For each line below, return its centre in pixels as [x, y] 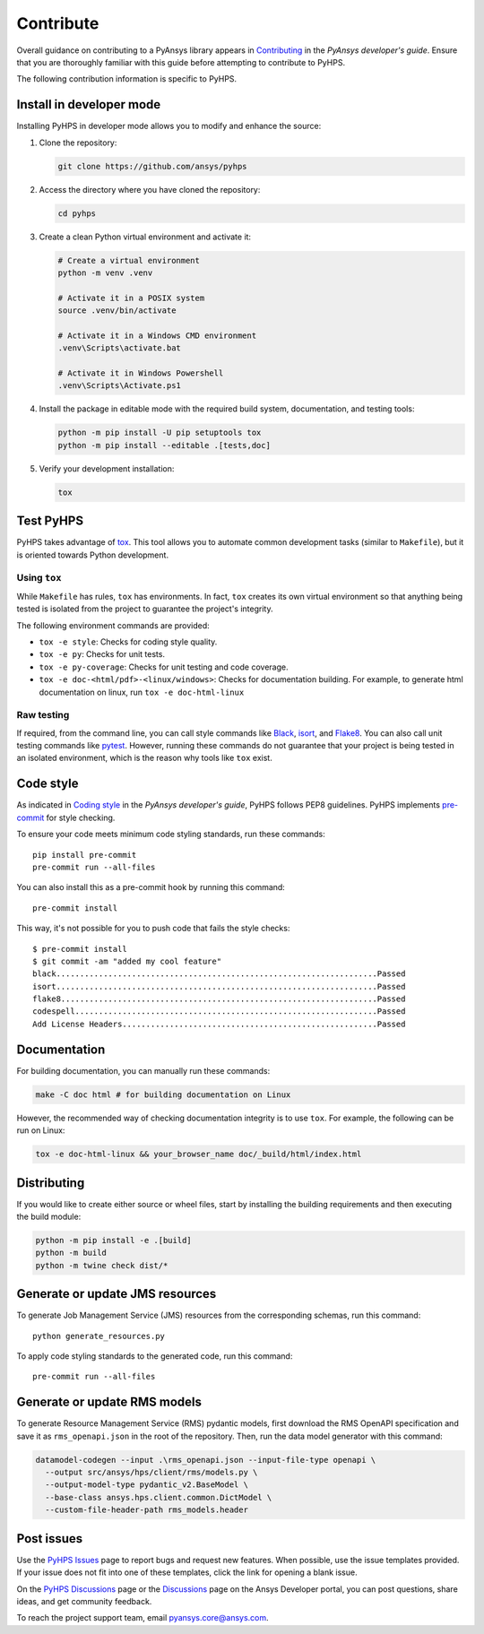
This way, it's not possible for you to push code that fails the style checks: [153, 929]
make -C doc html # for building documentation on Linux [163, 1094]
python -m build [71, 1253]
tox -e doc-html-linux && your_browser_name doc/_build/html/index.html [199, 1154]
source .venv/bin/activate [117, 311]
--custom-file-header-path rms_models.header [147, 1510]
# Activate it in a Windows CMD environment [157, 335]
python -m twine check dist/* [102, 1265]
